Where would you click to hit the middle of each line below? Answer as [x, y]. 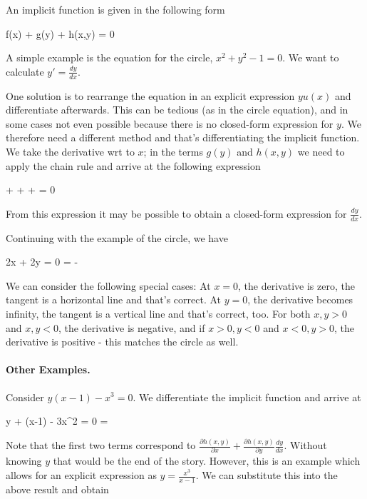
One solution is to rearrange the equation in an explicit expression [150, 95]
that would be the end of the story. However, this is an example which [207, 461]
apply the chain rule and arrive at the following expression [133, 165]
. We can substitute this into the [267, 475]
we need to [321, 151]
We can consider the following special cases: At [108, 285]
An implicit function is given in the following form [115, 9]
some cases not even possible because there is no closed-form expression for [170, 123]
